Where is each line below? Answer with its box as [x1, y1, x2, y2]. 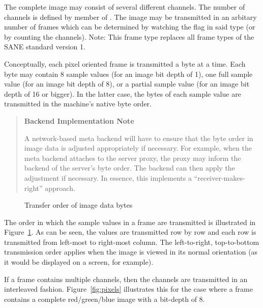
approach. [45, 182, 75, 193]
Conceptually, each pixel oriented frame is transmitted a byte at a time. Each [4, 58, 246, 69]
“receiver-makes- [194, 172, 245, 183]
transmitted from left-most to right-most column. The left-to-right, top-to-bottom [4, 236, 259, 247]
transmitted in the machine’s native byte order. [4, 98, 152, 109]
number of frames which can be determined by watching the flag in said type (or [4, 21, 255, 32]
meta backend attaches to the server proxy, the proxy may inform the [24, 152, 241, 163]
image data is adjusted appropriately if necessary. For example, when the [24, 143, 252, 153]
